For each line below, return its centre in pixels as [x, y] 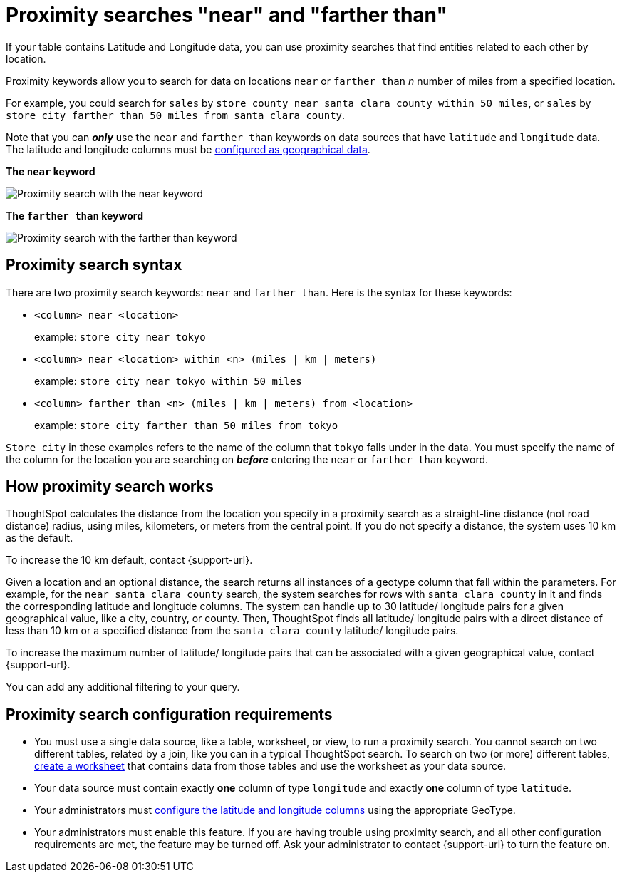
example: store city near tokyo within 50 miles [168, 381]
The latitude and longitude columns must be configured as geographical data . [188, 149]
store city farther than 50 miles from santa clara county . [176, 115]
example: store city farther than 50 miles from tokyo [186, 425]
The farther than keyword [74, 215]
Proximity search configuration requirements [169, 714]
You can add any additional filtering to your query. [123, 687]
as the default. [40, 538]
